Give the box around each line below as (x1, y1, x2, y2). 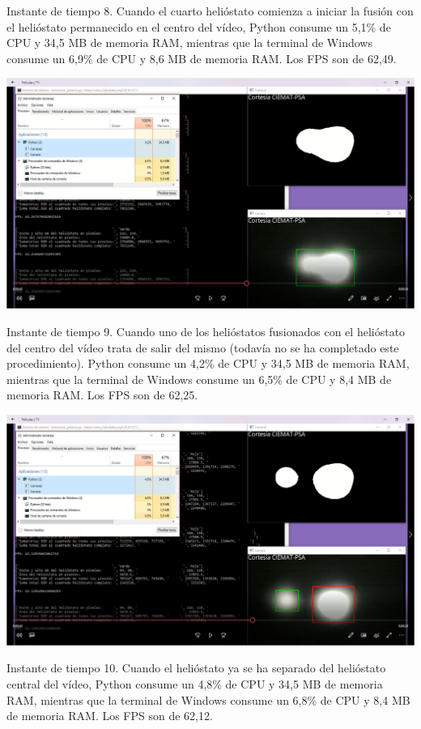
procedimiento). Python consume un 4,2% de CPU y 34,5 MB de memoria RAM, (6, 355, 410, 372)
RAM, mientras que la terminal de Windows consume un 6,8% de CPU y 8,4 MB (6, 691, 410, 708)
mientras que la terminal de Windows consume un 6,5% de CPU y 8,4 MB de (6, 370, 392, 387)
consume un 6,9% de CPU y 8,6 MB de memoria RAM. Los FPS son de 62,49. (6, 49, 397, 66)
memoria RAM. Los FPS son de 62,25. (6, 386, 198, 403)
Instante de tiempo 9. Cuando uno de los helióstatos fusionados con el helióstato (6, 322, 406, 339)
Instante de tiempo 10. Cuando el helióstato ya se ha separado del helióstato (6, 659, 386, 676)
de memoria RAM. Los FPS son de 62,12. (6, 707, 213, 724)
